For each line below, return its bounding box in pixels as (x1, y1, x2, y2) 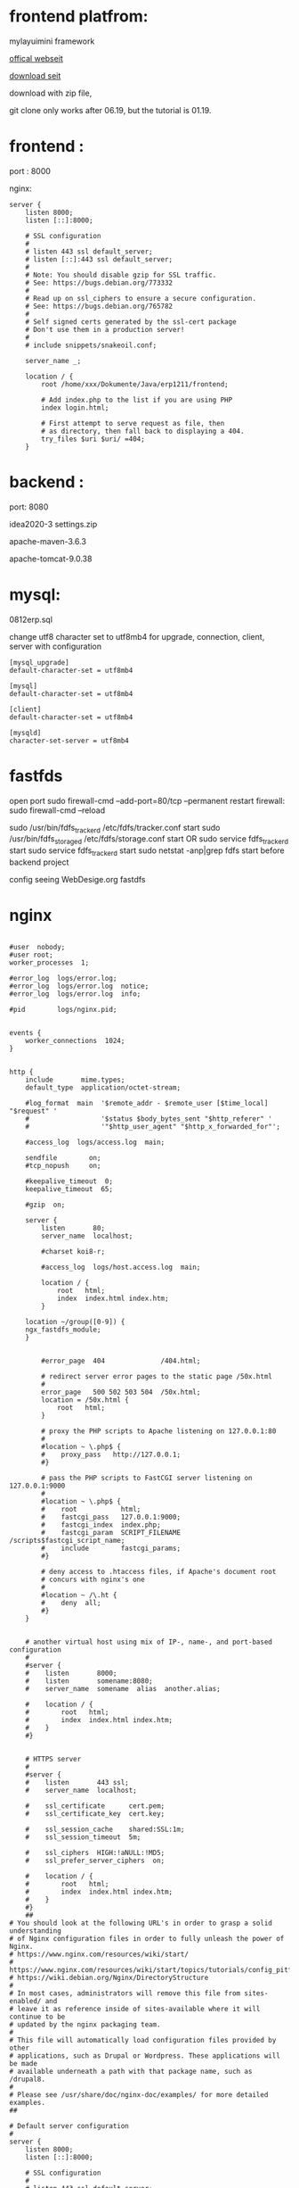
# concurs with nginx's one (41, 1575, 145, 1585)
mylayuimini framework (9, 36, 95, 46)
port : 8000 (9, 165, 52, 176)
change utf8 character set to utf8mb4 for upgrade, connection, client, (9, 631, 265, 642)
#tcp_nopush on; (25, 1162, 101, 1171)
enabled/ (9, 1997, 42, 2006)
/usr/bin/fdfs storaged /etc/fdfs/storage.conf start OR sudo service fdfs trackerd (9, 833, 289, 847)
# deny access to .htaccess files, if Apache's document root (41, 1568, 277, 1577)
